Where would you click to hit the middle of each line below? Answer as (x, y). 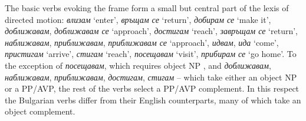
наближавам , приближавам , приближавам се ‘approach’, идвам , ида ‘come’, (142, 42)
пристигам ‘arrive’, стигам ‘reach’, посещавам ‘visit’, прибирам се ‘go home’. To (151, 54)
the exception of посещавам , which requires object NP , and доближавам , (138, 65)
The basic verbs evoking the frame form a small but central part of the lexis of (147, 8)
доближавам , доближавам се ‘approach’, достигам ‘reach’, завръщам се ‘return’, (151, 31)
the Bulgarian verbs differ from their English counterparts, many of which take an (153, 100)
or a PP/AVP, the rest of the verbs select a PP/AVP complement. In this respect (152, 88)
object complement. (40, 111)
